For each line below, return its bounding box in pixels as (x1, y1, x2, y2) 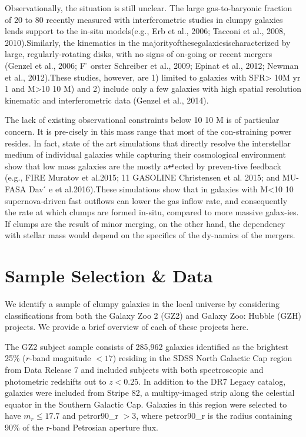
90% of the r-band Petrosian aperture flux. (5, 421, 159, 433)
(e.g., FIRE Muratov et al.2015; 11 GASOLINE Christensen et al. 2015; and (5, 171, 280, 184)
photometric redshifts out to (5, 375, 107, 387)
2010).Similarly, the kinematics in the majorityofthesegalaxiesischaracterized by (5, 36, 291, 48)
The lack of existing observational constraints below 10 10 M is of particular (5, 114, 280, 126)
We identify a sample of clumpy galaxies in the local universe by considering (5, 298, 280, 309)
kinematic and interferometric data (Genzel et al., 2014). (5, 94, 209, 106)
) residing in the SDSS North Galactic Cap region (112, 352, 292, 364)
